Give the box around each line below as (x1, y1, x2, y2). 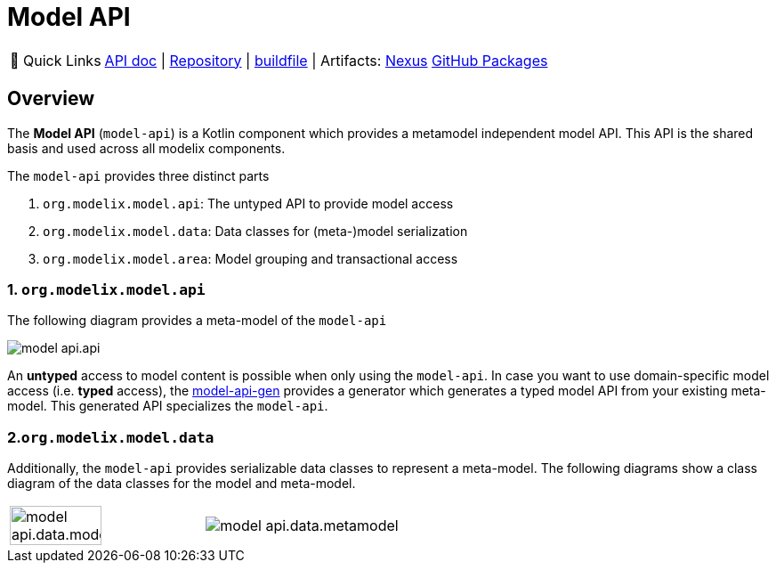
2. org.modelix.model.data (7, 427, 214, 446)
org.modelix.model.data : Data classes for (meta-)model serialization (43, 223, 468, 239)
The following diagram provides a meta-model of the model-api (7, 313, 387, 329)
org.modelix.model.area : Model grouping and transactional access (43, 250, 458, 266)
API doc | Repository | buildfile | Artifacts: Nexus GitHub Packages (104, 51, 548, 69)
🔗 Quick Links (10, 51, 101, 69)
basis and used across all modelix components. (7, 140, 286, 156)
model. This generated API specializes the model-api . (7, 398, 328, 414)
